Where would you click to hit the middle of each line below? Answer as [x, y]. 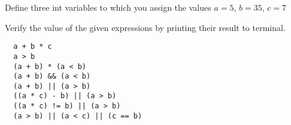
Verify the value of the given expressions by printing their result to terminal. [145, 27]
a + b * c [33, 47]
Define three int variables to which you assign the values [108, 7]
